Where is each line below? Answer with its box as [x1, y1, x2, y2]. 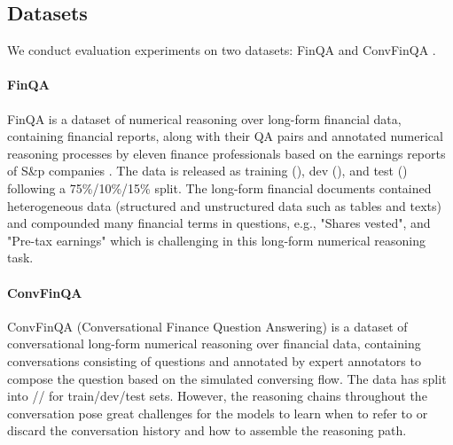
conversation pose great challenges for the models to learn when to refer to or [7, 403, 428, 422]
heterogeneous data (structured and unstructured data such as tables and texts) [7, 196, 441, 215]
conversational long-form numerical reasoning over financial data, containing [7, 334, 421, 353]
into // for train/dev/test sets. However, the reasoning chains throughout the [7, 386, 427, 405]
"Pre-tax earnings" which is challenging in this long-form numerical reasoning [7, 230, 426, 249]
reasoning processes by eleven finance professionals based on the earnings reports [7, 144, 446, 162]
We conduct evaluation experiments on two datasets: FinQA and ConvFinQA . [7, 41, 436, 59]
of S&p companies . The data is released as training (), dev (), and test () [7, 161, 408, 180]
